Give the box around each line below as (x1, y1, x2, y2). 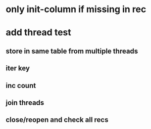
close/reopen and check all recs (6, 115, 109, 124)
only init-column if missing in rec (6, 4, 146, 15)
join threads (6, 98, 44, 107)
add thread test (6, 27, 71, 38)
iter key (6, 64, 30, 73)
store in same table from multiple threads (6, 47, 138, 55)
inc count (6, 81, 36, 90)
